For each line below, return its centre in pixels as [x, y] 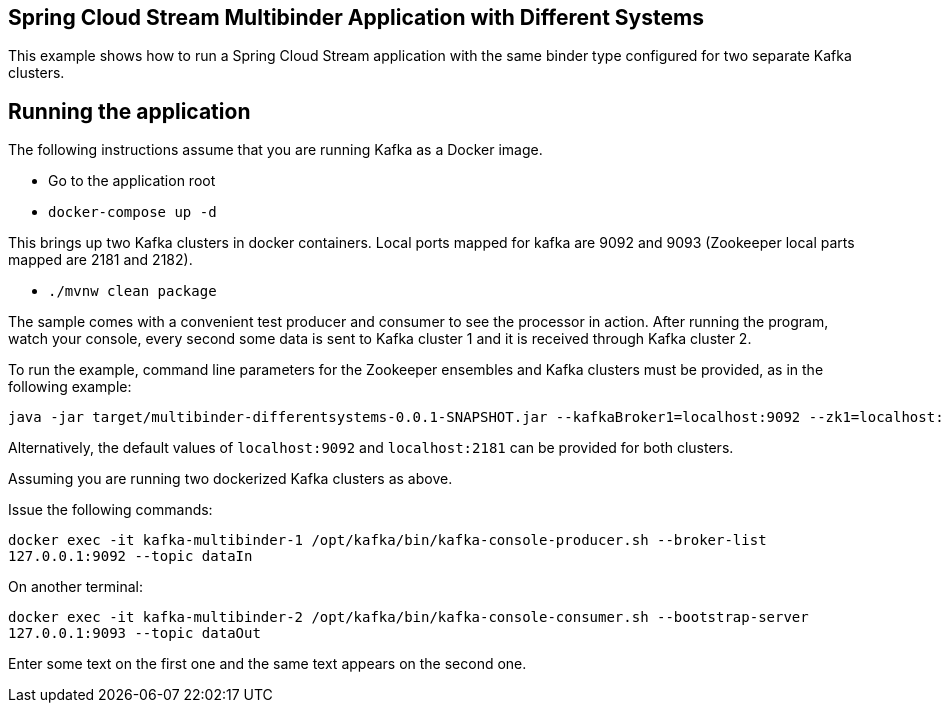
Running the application [129, 111]
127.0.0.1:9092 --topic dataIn [130, 556]
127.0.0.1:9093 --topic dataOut [134, 633]
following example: [70, 387]
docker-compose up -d [132, 212]
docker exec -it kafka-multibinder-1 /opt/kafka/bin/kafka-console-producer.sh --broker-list [387, 540]
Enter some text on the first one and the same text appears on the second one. [267, 664]
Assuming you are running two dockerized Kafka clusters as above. [230, 479]
